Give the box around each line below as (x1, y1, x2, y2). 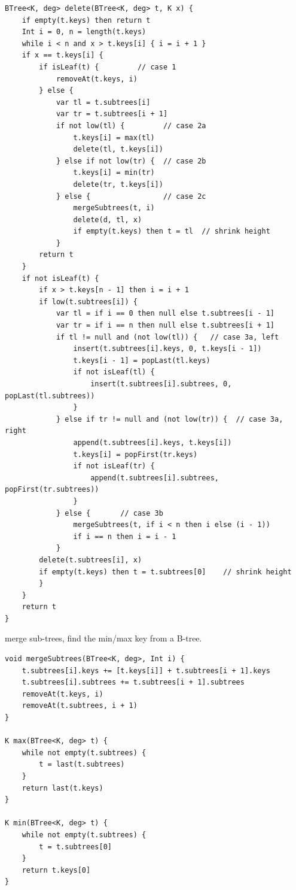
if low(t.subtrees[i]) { (39, 297, 138, 306)
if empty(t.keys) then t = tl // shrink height (73, 227, 270, 236)
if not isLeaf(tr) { (73, 462, 155, 471)
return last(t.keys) (22, 783, 103, 792)
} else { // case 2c (56, 192, 206, 201)
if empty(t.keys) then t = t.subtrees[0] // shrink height (39, 567, 292, 576)
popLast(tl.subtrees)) (5, 391, 95, 400)
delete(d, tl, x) (73, 215, 142, 224)
